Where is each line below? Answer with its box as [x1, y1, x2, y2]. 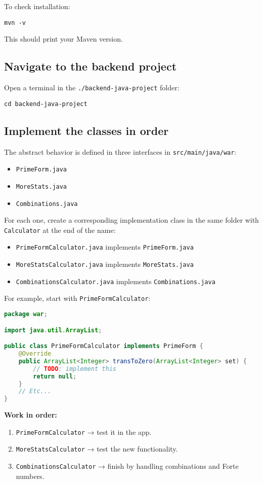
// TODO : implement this [33, 365, 116, 372]
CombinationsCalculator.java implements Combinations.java [16, 275, 215, 286]
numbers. [16, 470, 45, 481]
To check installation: [4, 1, 70, 11]
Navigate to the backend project [4, 58, 177, 74]
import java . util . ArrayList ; [4, 326, 102, 334]
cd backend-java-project [4, 100, 87, 108]
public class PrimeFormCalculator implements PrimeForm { [4, 342, 203, 350]
